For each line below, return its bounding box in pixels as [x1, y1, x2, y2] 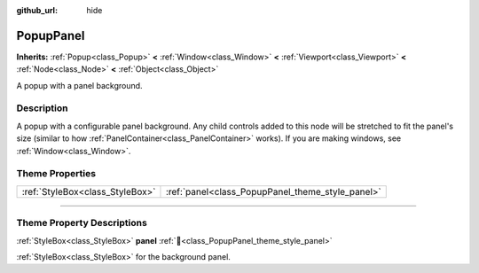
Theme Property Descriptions [16, 217, 148, 230]
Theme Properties [16, 168, 97, 180]
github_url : [16, 5, 58, 15]
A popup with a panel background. [16, 80, 143, 90]
